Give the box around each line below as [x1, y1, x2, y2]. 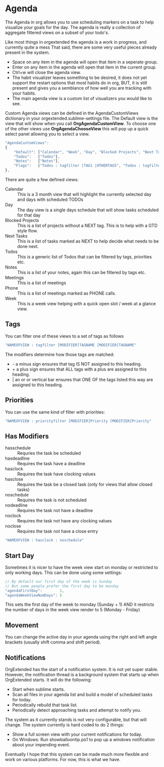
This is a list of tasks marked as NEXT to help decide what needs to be [17, 238, 159, 244]
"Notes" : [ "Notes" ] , [14, 159, 60, 164]
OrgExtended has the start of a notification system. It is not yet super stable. [5, 667, 159, 672]
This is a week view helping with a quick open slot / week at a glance [17, 301, 156, 307]
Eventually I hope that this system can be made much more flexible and [5, 751, 149, 757]
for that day [17, 212, 41, 218]
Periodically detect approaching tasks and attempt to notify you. [12, 707, 142, 713]
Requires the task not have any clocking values [17, 518, 112, 524]
